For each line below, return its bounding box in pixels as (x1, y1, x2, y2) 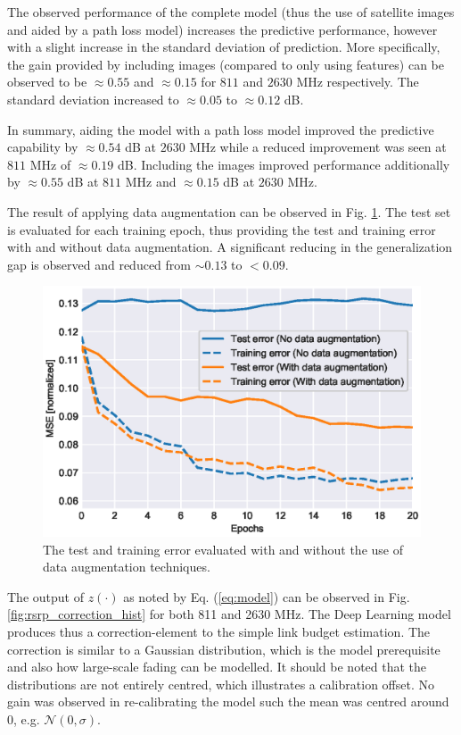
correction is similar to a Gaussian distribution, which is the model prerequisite (7, 639, 440, 658)
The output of (7, 587, 84, 606)
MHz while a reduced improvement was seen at (189, 138, 447, 156)
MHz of (29, 155, 71, 173)
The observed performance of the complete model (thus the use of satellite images (7, 3, 455, 21)
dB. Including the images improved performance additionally (117, 155, 450, 173)
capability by (7, 138, 78, 156)
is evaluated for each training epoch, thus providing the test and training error (7, 220, 436, 238)
